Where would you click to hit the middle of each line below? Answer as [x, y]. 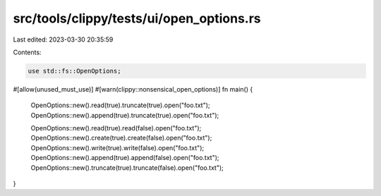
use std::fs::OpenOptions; [74, 71]
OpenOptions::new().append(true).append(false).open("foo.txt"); [125, 158]
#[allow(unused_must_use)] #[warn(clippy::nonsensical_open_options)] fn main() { [133, 89]
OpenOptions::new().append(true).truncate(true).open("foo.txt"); [125, 115]
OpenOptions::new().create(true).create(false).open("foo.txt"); [121, 138]
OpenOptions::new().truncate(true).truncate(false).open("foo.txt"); [127, 167]
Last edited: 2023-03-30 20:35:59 [63, 39]
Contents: [27, 52]
